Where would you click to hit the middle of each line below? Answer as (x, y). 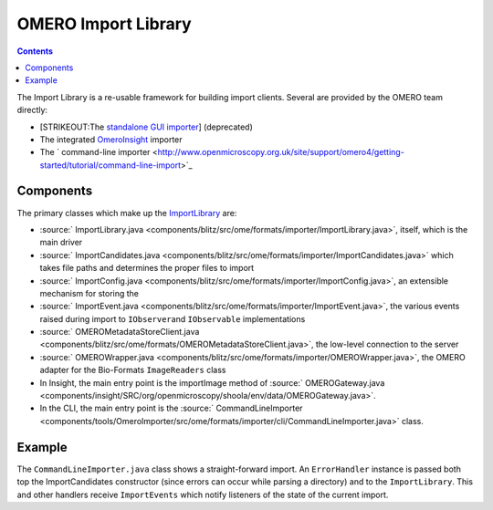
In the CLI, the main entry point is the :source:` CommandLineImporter (171, 408)
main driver (61, 243)
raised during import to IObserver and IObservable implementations (173, 318)
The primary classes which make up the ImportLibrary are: (127, 213)
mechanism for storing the (89, 293)
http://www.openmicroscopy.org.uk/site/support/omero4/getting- (281, 152)
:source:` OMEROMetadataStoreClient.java (120, 332)
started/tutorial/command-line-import (110, 165)
